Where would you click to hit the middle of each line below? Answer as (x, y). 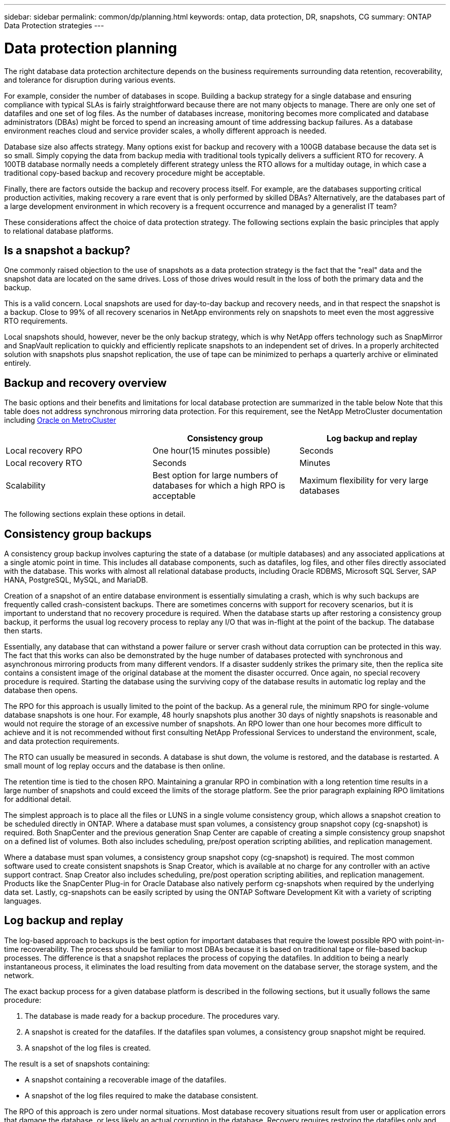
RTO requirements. (36, 321)
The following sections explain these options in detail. (95, 514)
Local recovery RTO (44, 463)
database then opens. (41, 690)
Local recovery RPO (44, 451)
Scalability (26, 486)
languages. (23, 901)
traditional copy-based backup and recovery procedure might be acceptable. (135, 173)
